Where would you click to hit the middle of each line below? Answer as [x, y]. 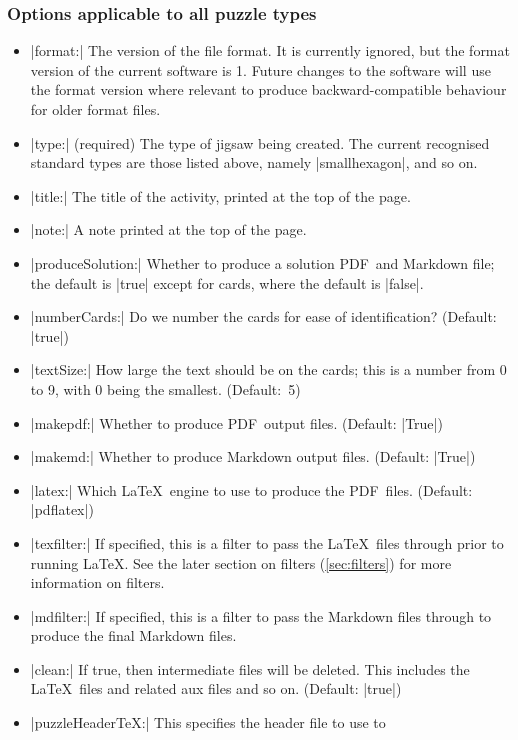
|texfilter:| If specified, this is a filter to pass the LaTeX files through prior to [267, 542]
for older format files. [95, 109]
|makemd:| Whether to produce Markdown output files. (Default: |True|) [253, 456]
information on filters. [97, 582]
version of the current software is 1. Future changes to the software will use [260, 69]
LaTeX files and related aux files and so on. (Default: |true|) [216, 688]
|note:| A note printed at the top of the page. [168, 229]
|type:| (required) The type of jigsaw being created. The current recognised [260, 142]
